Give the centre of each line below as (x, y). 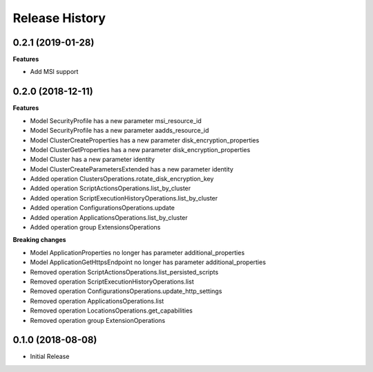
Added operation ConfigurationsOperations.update (103, 208)
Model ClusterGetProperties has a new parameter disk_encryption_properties (140, 149)
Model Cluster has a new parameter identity (93, 160)
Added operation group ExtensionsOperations (95, 227)
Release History (59, 18)
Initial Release (50, 357)
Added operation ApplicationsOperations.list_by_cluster (109, 217)
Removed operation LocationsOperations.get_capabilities (111, 310)
